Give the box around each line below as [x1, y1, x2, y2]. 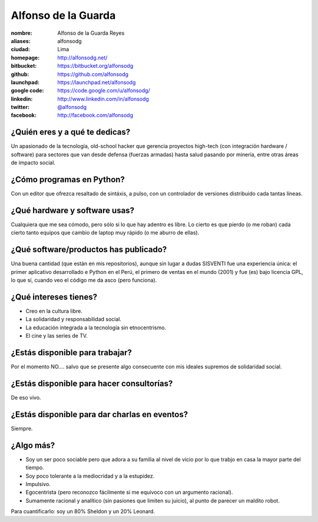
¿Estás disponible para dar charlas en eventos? [11, 409, 188, 419]
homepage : [11, 54, 40, 61]
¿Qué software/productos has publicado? [11, 245, 167, 255]
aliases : [11, 37, 31, 44]
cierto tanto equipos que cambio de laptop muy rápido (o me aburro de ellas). [11, 229, 200, 236]
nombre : [11, 29, 32, 37]
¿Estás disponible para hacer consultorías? [11, 378, 173, 388]
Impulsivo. [25, 480, 51, 487]
